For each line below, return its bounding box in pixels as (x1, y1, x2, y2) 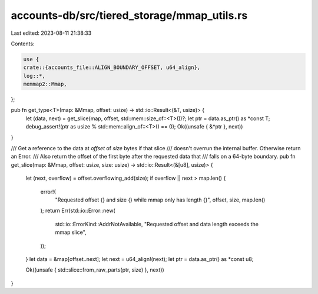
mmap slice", (55, 229, 87, 236)
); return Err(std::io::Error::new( (40, 207, 116, 214)
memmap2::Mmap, (23, 81, 67, 88)
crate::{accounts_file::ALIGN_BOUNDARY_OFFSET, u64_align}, (23, 64, 201, 71)
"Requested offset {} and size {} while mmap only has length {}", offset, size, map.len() (55, 196, 266, 203)
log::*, (23, 72, 45, 79)
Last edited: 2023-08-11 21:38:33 (11, 29, 92, 37)
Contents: (11, 40, 35, 47)
